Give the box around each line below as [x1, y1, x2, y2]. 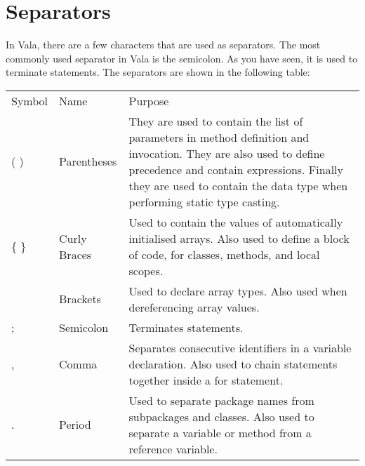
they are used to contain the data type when [128, 177, 348, 194]
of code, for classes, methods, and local [128, 246, 320, 262]
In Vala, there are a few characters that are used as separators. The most [6, 37, 321, 52]
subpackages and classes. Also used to [128, 408, 314, 425]
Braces [59, 246, 92, 262]
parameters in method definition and [128, 128, 310, 145]
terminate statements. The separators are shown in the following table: [6, 65, 310, 79]
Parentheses [59, 153, 117, 170]
